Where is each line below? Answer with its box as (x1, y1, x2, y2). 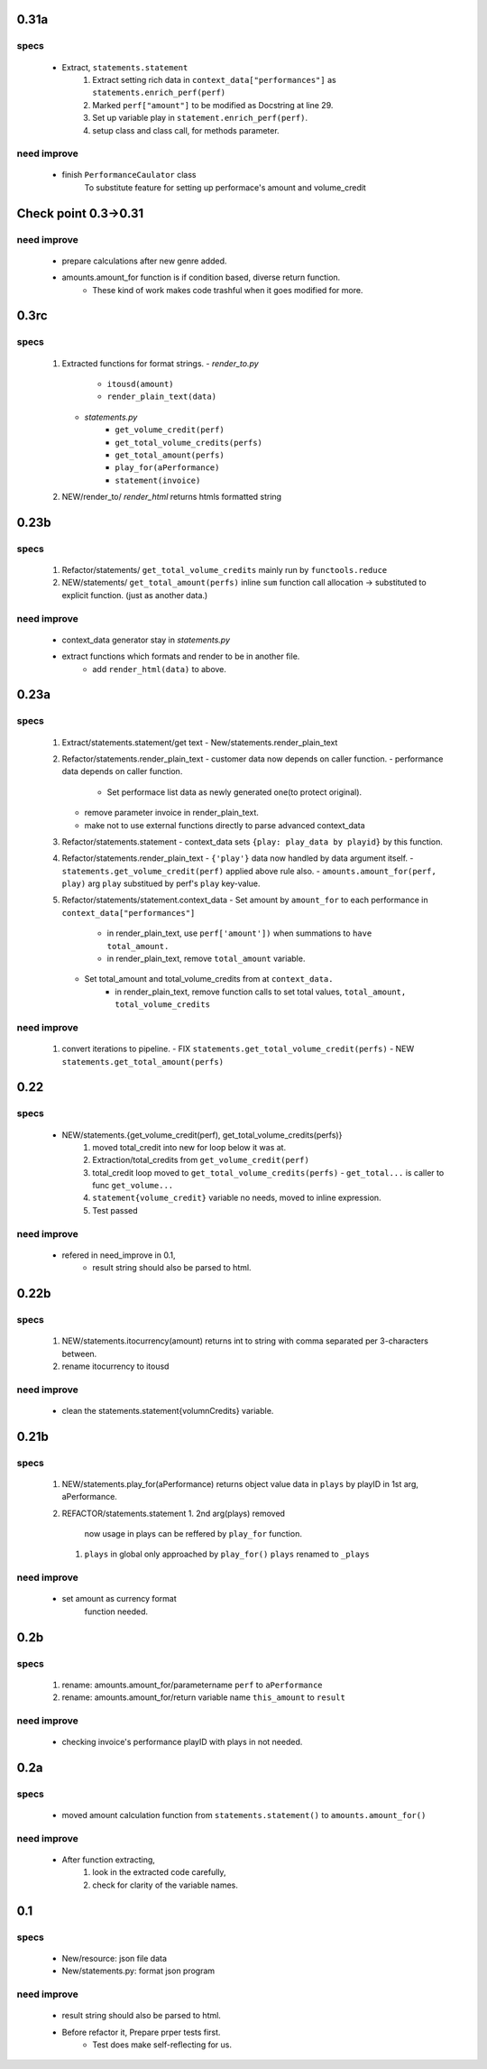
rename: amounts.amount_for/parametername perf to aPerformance (61, 1679, 324, 1690)
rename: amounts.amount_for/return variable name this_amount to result (61, 1692, 346, 1703)
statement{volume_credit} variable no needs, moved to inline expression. (92, 1192, 382, 1204)
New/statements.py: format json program (61, 1965, 216, 1976)
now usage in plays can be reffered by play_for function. (84, 1529, 302, 1539)
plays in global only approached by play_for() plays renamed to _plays (84, 1548, 370, 1560)
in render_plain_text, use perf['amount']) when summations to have (106, 928, 372, 938)
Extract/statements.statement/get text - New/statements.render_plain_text (61, 736, 338, 748)
